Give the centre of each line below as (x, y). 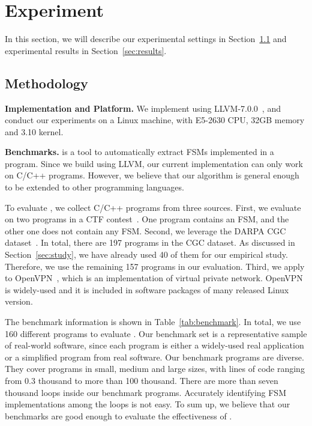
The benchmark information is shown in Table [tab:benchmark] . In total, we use (153, 322)
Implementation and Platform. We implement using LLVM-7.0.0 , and (143, 108)
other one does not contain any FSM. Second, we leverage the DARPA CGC (145, 230)
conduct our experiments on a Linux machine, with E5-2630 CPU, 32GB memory (155, 120)
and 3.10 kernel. (34, 131)
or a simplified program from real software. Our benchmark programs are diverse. (154, 357)
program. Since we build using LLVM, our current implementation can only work (154, 163)
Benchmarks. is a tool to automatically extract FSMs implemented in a (139, 152)
